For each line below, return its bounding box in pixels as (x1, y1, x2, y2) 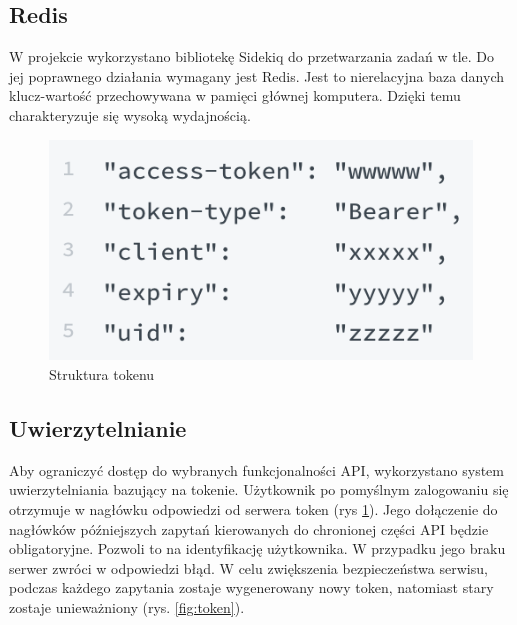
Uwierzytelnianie (9, 412, 187, 443)
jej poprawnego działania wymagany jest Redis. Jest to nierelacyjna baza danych (9, 65, 505, 86)
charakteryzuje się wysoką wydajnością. (9, 104, 251, 125)
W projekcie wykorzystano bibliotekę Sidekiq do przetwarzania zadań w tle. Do (9, 46, 494, 67)
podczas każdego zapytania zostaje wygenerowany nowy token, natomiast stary (9, 577, 494, 598)
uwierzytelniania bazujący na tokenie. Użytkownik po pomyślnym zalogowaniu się (9, 479, 509, 500)
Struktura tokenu (49, 364, 155, 384)
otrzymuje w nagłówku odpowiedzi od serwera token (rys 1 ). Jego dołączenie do (9, 498, 498, 519)
